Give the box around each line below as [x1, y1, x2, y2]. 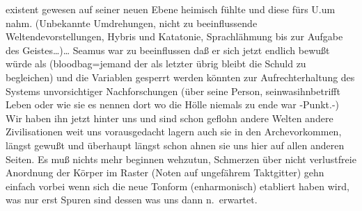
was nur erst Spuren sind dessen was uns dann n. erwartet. [6, 192, 258, 207]
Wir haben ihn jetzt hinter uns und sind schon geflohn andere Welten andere [6, 110, 333, 125]
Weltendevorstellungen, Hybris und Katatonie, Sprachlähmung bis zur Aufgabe [6, 29, 343, 44]
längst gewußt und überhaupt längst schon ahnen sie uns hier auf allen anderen [6, 137, 345, 152]
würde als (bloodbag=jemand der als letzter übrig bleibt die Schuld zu [6, 56, 306, 71]
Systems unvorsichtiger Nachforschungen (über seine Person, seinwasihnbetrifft [6, 83, 340, 98]
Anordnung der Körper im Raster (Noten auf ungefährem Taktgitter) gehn [6, 165, 324, 180]
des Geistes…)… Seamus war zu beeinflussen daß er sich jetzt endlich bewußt [6, 42, 330, 57]
